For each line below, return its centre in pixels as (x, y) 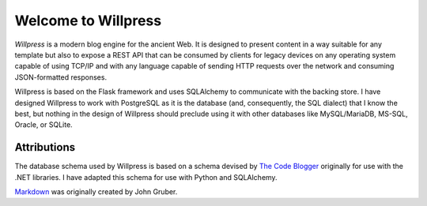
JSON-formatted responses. (60, 77)
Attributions (45, 147)
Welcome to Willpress (88, 21)
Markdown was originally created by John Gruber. (96, 191)
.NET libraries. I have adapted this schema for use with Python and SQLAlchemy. (146, 177)
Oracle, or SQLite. (43, 125)
